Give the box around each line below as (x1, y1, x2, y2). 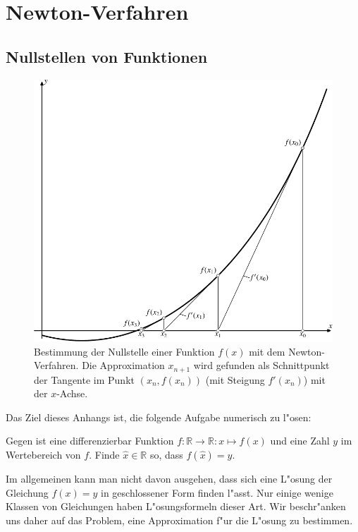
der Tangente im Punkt (34, 372, 135, 387)
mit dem (249, 344, 285, 358)
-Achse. (56, 386, 88, 401)
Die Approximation (82, 358, 165, 373)
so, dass (149, 447, 183, 462)
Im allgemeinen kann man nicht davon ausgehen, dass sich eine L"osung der (6, 471, 333, 486)
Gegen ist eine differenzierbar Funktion (6, 433, 174, 448)
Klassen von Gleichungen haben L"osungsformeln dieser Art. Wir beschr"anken (6, 499, 346, 514)
